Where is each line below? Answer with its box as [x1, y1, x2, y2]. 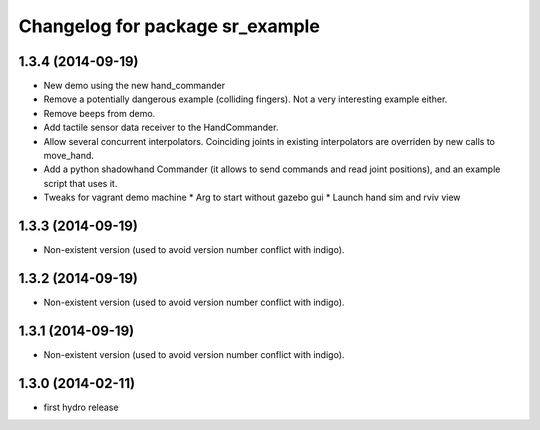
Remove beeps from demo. [43, 107, 156, 119]
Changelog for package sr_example [18, 15, 320, 37]
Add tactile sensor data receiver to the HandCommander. [43, 121, 279, 134]
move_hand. [43, 150, 95, 162]
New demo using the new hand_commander [43, 80, 225, 92]
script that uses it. [43, 177, 118, 189]
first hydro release [43, 401, 119, 413]
